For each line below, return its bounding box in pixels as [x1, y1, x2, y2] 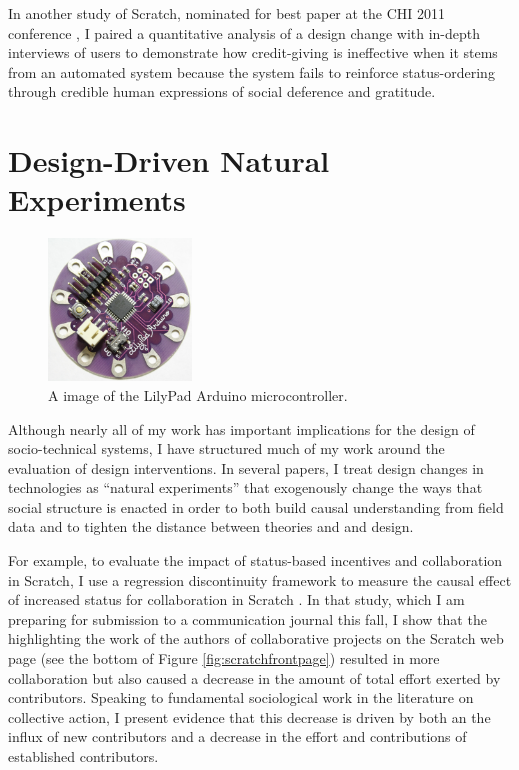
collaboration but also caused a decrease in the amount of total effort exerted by [8, 667, 501, 688]
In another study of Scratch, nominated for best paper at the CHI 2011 [8, 3, 446, 23]
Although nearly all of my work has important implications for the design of [8, 418, 475, 439]
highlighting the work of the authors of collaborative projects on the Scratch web [8, 628, 504, 649]
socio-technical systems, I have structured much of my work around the [8, 438, 445, 459]
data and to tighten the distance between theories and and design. [8, 516, 414, 537]
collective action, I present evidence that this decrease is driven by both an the [8, 706, 491, 727]
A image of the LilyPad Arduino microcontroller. [48, 384, 348, 405]
